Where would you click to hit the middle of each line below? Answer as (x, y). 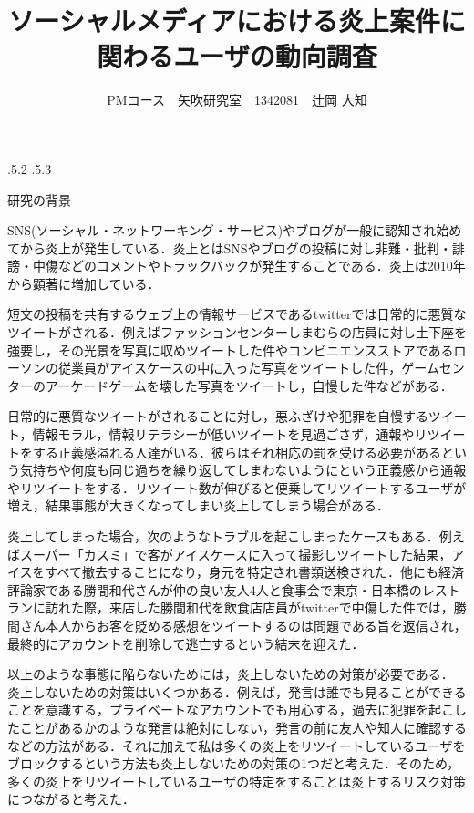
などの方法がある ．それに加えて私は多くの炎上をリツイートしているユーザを (237, 745)
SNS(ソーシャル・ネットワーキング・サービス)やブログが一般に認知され (222, 230)
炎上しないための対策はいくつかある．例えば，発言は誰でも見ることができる (237, 691)
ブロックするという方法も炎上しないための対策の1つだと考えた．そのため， (234, 763)
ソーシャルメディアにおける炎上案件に (237, 21)
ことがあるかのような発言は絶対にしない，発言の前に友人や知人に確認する (243, 727)
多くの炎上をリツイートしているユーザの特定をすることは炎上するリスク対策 (237, 781)
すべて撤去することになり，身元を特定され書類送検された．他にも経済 (255, 572)
